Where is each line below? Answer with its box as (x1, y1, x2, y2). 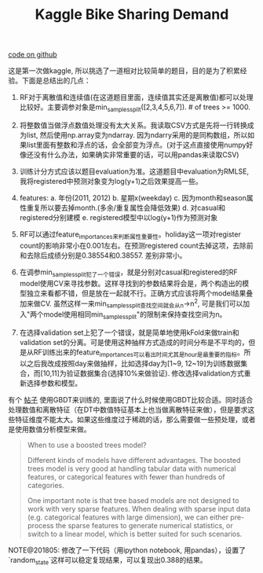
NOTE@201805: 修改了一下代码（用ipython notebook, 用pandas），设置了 (8, 545, 246, 555)
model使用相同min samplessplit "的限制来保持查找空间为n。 (43, 310, 227, 321)
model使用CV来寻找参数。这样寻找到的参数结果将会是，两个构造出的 (19, 278, 243, 288)
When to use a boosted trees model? (27, 440, 147, 450)
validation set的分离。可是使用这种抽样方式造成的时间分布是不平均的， (19, 337, 249, 347)
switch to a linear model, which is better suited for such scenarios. (27, 529, 243, 538)
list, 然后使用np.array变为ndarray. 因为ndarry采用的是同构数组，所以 (26, 130, 248, 139)
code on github (8, 50, 57, 60)
